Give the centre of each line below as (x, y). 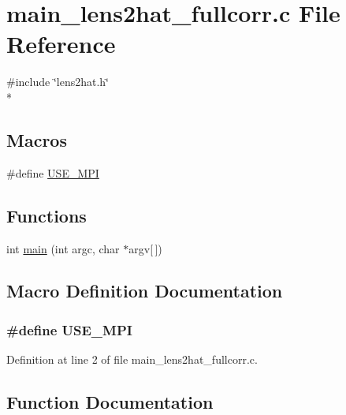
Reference (61, 44)
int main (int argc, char (63, 248)
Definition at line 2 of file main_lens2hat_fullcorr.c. (132, 359)
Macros (37, 139)
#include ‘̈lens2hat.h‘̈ (58, 82)
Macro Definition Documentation (145, 291)
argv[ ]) (145, 248)
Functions (47, 215)
